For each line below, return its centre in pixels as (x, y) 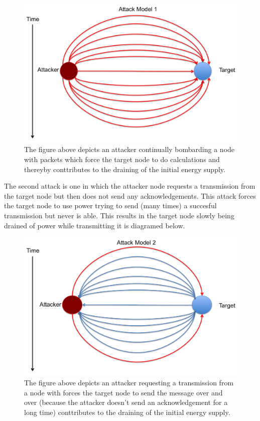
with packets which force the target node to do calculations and (122, 159)
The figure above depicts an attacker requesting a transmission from (129, 383)
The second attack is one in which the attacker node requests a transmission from (130, 186)
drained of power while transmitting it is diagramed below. (95, 225)
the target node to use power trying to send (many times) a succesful (110, 205)
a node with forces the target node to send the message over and (123, 392)
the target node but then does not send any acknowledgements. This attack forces (130, 195)
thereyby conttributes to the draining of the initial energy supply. (125, 169)
